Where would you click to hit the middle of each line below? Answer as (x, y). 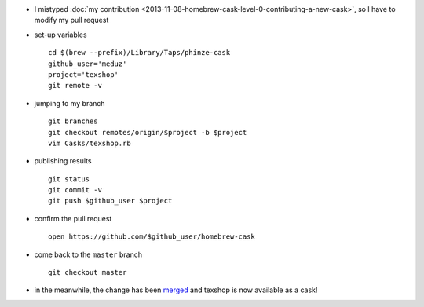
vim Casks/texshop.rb (90, 143)
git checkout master (88, 272)
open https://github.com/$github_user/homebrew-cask (152, 237)
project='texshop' (84, 74)
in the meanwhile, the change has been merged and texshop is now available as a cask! (176, 290)
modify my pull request (71, 20)
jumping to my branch (69, 103)
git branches (73, 121)
